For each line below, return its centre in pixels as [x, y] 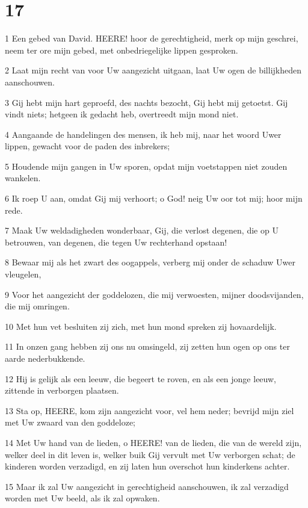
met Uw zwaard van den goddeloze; [70, 422]
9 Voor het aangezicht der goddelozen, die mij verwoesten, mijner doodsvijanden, [154, 294]
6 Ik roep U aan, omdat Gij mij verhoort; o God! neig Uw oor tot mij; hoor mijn [154, 198]
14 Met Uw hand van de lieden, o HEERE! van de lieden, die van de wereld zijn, [153, 442]
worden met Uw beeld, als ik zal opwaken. [82, 498]
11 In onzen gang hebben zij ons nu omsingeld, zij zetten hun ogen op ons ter [147, 346]
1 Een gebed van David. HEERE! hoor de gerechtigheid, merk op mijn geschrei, [152, 38]
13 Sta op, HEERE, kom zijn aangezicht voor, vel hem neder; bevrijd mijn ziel [149, 410]
